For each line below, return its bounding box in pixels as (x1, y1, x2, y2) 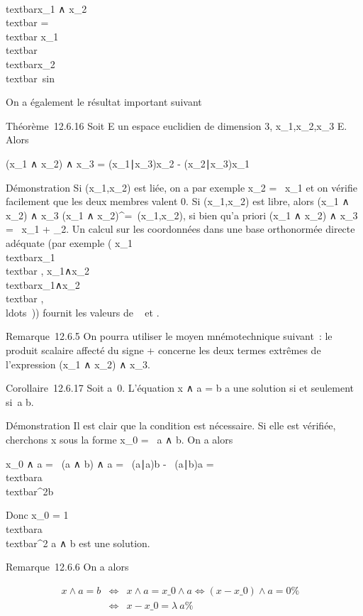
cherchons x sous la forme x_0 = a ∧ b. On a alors (6, 432, 233, 447)
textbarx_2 (6, 56, 55, 71)
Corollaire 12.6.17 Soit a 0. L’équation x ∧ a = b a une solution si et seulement (6, 380, 354, 395)
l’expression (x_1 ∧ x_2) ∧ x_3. (6, 356, 150, 371)
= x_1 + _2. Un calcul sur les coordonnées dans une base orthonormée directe (6, 221, 355, 236)
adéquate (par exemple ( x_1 (6, 235, 133, 250)
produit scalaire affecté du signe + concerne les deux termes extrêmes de (6, 343, 321, 358)
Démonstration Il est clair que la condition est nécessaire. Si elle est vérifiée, (6, 418, 336, 433)
